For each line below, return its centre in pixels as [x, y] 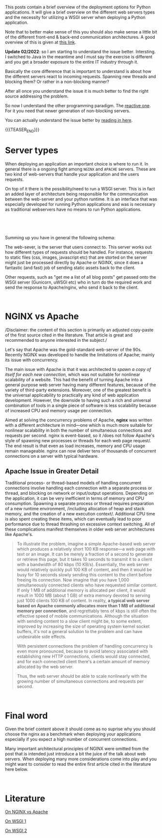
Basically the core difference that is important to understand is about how [78, 71]
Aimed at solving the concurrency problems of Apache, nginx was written [79, 420]
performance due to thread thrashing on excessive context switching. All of [80, 524]
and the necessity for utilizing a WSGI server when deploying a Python [75, 17]
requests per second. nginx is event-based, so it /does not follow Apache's [80, 435]
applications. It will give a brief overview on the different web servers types [80, 12]
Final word [26, 715]
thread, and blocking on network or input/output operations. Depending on [79, 493]
